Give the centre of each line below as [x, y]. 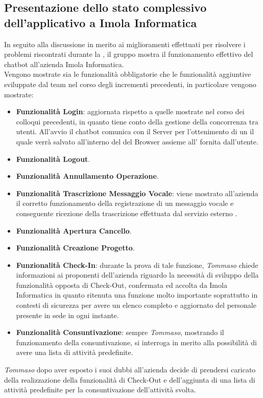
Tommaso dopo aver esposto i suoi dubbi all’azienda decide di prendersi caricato [130, 370]
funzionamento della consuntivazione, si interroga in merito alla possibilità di [136, 342]
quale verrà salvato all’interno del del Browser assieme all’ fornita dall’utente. [137, 141]
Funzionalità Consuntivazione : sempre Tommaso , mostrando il [120, 332]
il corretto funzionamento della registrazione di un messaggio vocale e [125, 203]
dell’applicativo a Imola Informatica [101, 22]
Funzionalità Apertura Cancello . [74, 230]
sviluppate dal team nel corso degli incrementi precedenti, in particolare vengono [130, 84]
